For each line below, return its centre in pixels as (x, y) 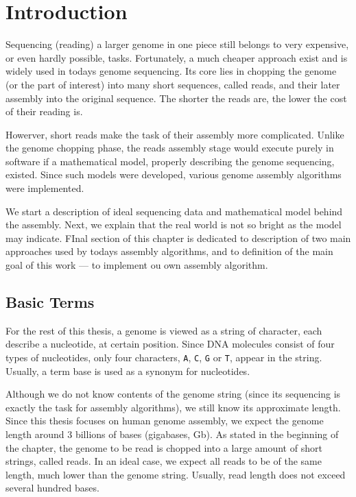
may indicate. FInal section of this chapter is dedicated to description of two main (178, 238)
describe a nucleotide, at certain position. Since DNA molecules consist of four (170, 344)
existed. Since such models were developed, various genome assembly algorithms (174, 174)
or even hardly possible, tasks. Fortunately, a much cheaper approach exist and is (177, 57)
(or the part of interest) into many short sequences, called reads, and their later (173, 84)
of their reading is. (44, 111)
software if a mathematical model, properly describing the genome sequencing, (170, 161)
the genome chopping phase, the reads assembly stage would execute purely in (170, 148)
